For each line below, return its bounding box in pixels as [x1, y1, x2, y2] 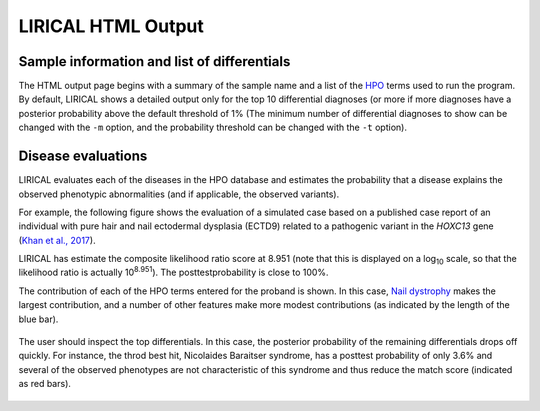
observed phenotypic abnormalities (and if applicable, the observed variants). [18, 188, 340, 200]
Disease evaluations [18, 148, 148, 165]
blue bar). [18, 313, 59, 325]
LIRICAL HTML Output [18, 15, 205, 37]
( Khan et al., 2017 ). [18, 234, 96, 246]
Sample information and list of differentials [18, 53, 291, 70]
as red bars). [18, 378, 72, 390]
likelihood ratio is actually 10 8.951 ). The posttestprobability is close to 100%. [18, 265, 329, 279]
